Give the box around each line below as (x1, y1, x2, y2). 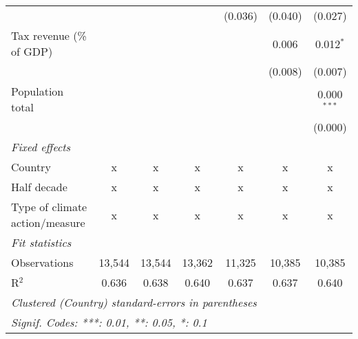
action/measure (11, 215, 85, 230)
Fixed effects (11, 139, 71, 155)
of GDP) (11, 43, 53, 59)
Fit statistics (11, 234, 72, 250)
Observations (11, 254, 74, 270)
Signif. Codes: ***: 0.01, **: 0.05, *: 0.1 (11, 314, 207, 330)
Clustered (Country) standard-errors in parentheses (11, 294, 257, 310)
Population (11, 83, 64, 99)
